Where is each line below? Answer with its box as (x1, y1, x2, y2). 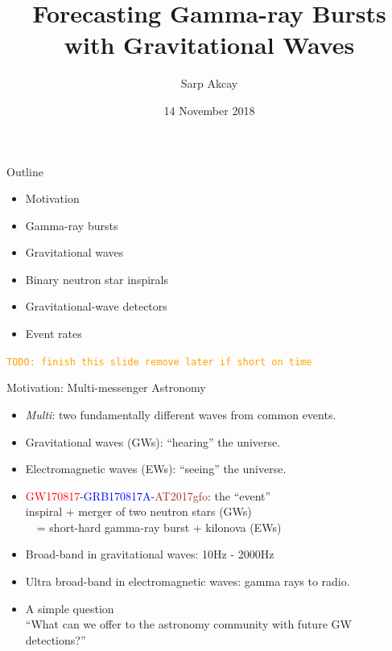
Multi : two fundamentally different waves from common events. (25, 406, 336, 422)
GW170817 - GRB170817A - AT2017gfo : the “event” (25, 487, 271, 504)
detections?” (25, 631, 86, 648)
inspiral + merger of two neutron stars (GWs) (25, 503, 252, 520)
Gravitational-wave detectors (25, 298, 167, 315)
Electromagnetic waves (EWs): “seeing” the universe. (25, 460, 287, 477)
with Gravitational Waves (64, 28, 355, 61)
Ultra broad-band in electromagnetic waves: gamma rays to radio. (25, 573, 350, 590)
